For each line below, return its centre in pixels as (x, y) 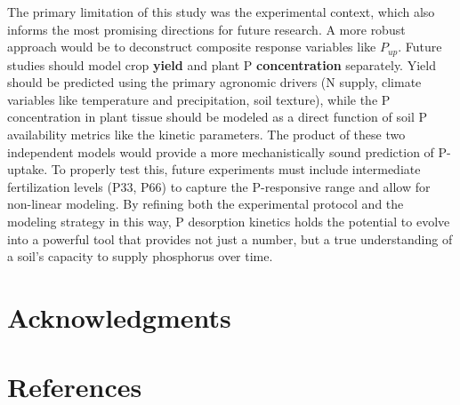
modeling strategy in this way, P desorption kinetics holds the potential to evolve (229, 221)
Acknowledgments (119, 317)
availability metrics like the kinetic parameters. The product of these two (206, 135)
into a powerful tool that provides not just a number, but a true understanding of (230, 238)
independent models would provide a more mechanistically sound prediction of (221, 151)
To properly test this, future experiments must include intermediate (236, 169)
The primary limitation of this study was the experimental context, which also (221, 12)
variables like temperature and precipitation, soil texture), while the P (199, 99)
